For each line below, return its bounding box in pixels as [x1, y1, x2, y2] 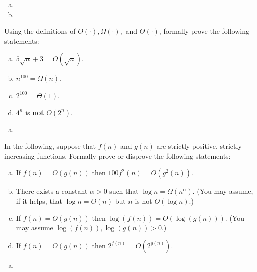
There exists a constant [16, 186, 88, 196]
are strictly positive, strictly [156, 141, 242, 151]
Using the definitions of [4, 26, 76, 36]
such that [109, 186, 139, 196]
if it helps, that [16, 195, 63, 206]
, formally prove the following [159, 26, 250, 36]
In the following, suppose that [4, 141, 96, 151]
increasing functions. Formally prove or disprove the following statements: [4, 150, 231, 161]
